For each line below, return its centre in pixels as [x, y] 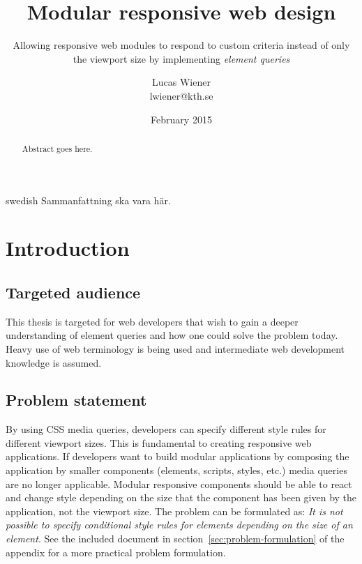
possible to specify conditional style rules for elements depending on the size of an [179, 525]
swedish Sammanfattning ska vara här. [88, 200]
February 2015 [181, 119]
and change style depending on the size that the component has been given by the [181, 497]
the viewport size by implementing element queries [181, 58]
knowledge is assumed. [54, 362]
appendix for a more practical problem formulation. [116, 552]
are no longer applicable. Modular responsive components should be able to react [179, 483]
